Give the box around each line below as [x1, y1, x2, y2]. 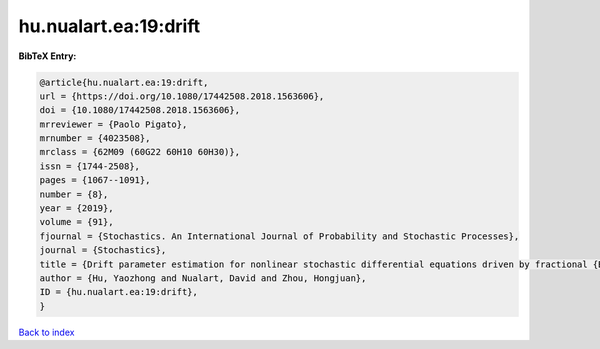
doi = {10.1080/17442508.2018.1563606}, [39, 105, 240, 116]
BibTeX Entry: [18, 50, 77, 62]
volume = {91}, [39, 216, 114, 228]
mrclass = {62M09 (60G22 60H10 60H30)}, [39, 146, 240, 158]
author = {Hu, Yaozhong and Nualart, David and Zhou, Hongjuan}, [39, 273, 367, 284]
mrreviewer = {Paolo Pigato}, [39, 118, 188, 130]
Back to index [18, 326, 75, 338]
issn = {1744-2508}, [39, 160, 140, 172]
